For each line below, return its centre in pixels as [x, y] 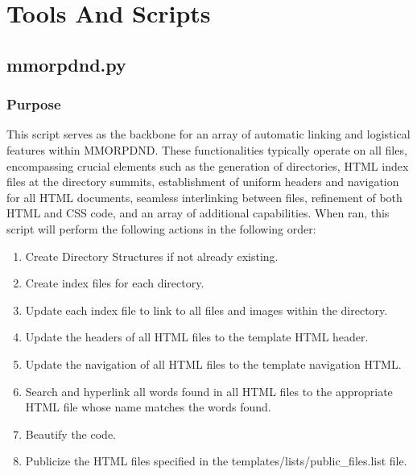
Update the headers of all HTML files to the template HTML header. [197, 337]
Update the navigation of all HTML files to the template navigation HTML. [213, 363]
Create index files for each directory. [115, 283]
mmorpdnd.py [66, 64]
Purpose [34, 104]
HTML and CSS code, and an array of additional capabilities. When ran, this [198, 213]
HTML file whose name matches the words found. [148, 407]
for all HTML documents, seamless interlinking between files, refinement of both [204, 197]
